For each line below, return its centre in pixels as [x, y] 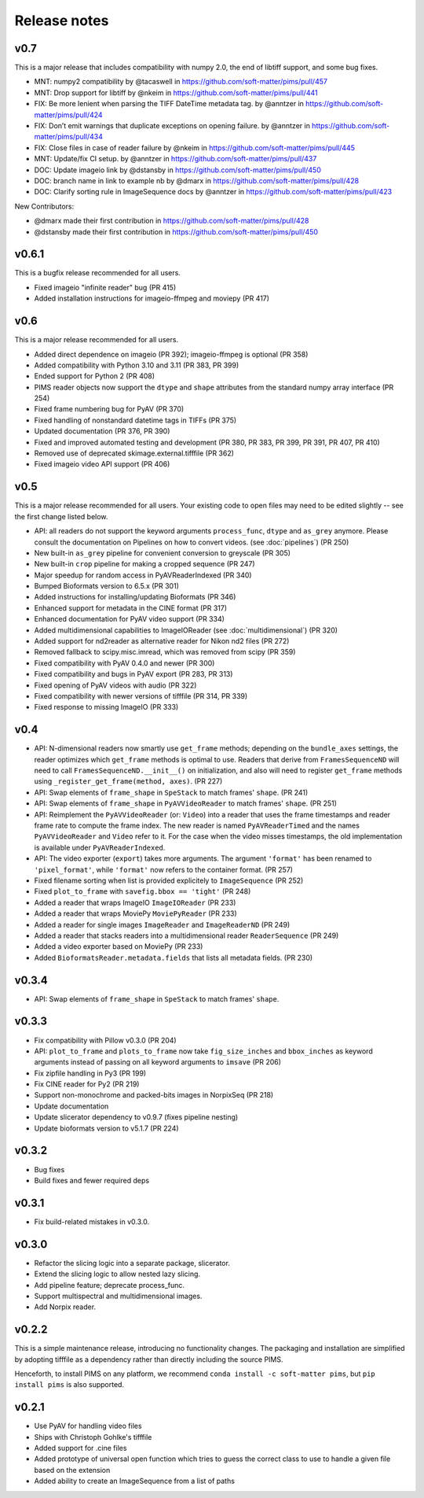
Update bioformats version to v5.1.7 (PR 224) [107, 1128]
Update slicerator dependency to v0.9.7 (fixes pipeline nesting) [136, 1117]
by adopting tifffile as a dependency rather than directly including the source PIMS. [149, 1359]
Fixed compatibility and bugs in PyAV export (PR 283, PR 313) [133, 674]
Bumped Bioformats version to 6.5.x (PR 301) [107, 586]
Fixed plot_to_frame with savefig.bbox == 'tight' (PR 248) [143, 891]
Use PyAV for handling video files [88, 1426]
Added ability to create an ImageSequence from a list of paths [135, 1481]
